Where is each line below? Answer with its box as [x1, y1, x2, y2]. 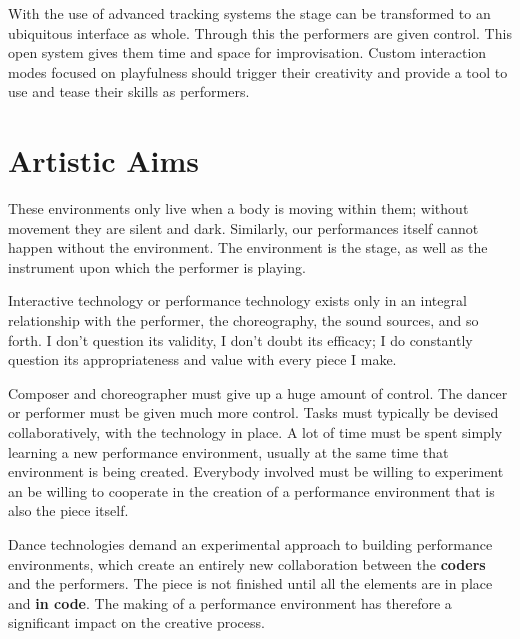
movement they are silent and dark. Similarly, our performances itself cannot [8, 217, 479, 238]
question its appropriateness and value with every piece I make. [8, 349, 397, 370]
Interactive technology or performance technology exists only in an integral [8, 290, 467, 311]
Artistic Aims [8, 140, 200, 181]
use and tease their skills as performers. [8, 81, 250, 102]
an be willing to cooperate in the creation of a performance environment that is [8, 480, 495, 501]
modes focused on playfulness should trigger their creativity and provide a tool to [8, 61, 508, 82]
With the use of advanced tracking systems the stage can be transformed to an [8, 3, 491, 23]
